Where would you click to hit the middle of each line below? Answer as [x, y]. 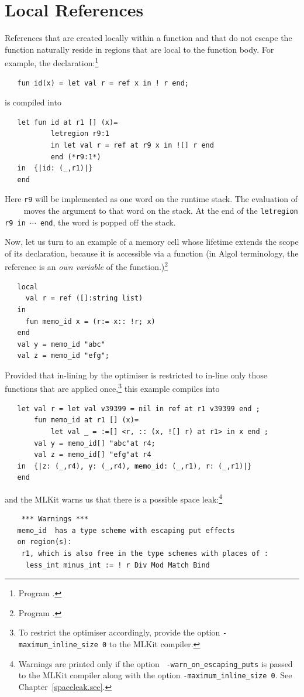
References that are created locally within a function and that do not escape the [148, 38]
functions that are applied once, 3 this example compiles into [112, 388]
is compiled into [33, 102]
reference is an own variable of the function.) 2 [87, 266]
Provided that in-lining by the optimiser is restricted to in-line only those [136, 375]
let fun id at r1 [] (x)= [68, 122]
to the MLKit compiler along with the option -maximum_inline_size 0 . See [155, 675]
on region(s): [44, 542]
